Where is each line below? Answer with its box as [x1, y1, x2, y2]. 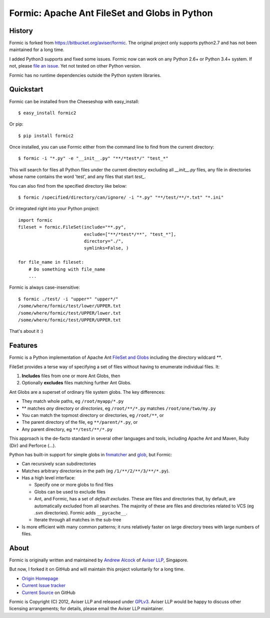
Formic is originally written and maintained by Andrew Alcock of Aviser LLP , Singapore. [9, 557, 188, 563]
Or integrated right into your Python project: [9, 206, 99, 212]
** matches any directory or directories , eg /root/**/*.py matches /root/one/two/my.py [21, 405, 216, 411]
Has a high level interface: [21, 475, 76, 481]
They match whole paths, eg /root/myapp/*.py [21, 398, 124, 404]
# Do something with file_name [28, 266, 105, 272]
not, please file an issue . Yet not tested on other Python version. [9, 63, 141, 69]
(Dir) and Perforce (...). [9, 442, 56, 448]
